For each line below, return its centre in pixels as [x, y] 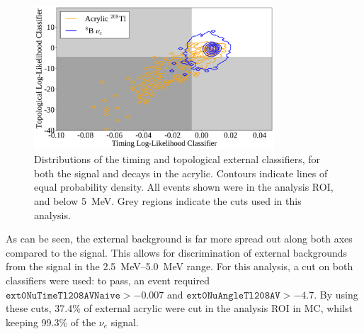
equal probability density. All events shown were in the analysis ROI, [184, 187]
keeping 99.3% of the [51, 322]
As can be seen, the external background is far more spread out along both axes [179, 239]
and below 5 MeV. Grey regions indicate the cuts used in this [168, 201]
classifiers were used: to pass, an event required [108, 280]
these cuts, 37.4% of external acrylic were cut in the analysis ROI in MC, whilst [179, 308]
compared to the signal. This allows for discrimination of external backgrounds [177, 252]
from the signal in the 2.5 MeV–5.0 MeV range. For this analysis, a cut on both [180, 266]
